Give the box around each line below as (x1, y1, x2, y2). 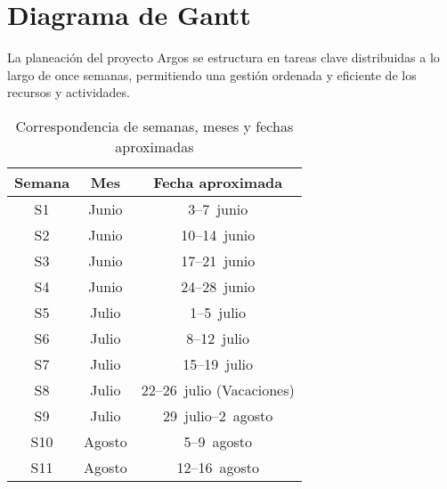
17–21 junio (181, 249, 256, 271)
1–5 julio (190, 301, 247, 322)
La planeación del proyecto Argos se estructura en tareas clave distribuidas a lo (7, 48, 440, 67)
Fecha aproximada (153, 171, 283, 192)
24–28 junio (181, 275, 256, 297)
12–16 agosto (176, 456, 259, 477)
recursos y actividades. (7, 83, 130, 102)
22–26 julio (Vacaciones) (141, 379, 295, 400)
